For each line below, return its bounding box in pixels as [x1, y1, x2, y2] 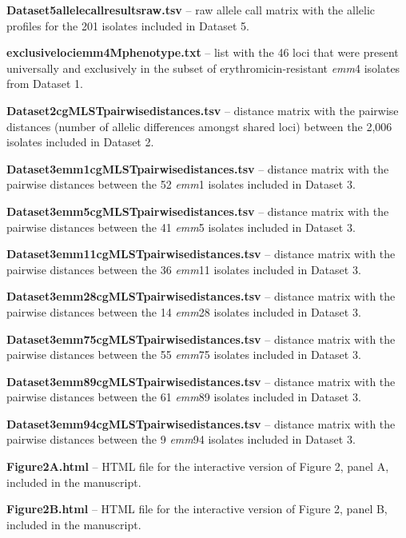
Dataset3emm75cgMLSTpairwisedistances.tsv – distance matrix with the [6, 330, 396, 347]
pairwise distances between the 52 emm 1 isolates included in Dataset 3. [6, 176, 356, 193]
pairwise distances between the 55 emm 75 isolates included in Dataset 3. [6, 346, 361, 363]
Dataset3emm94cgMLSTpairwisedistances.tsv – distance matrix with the [6, 415, 396, 432]
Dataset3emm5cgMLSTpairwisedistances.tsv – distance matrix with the [6, 202, 389, 219]
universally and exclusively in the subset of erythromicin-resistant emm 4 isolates [6, 59, 400, 76]
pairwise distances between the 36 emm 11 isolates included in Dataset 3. [6, 261, 361, 277]
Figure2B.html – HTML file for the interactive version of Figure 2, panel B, [6, 500, 388, 517]
